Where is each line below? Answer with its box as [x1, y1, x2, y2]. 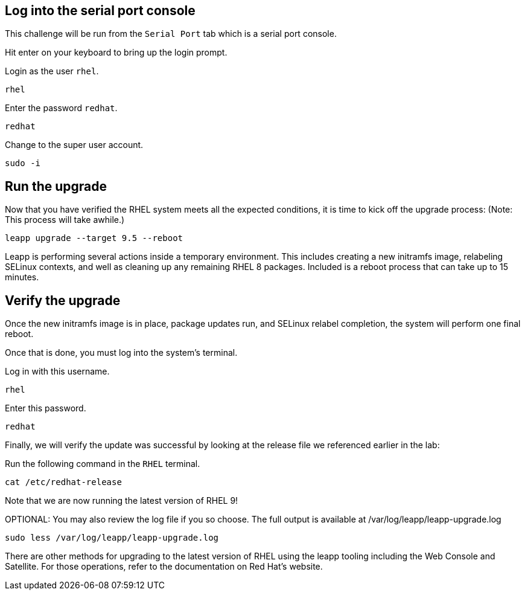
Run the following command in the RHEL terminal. [5, 458, 200, 469]
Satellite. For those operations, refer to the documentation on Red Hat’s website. [5, 561, 323, 572]
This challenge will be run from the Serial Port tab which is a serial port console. [5, 28, 337, 39]
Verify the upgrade [5, 292, 121, 308]
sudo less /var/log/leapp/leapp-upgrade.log [5, 533, 219, 543]
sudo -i [5, 158, 41, 169]
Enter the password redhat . [5, 103, 118, 114]
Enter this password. [5, 403, 86, 414]
